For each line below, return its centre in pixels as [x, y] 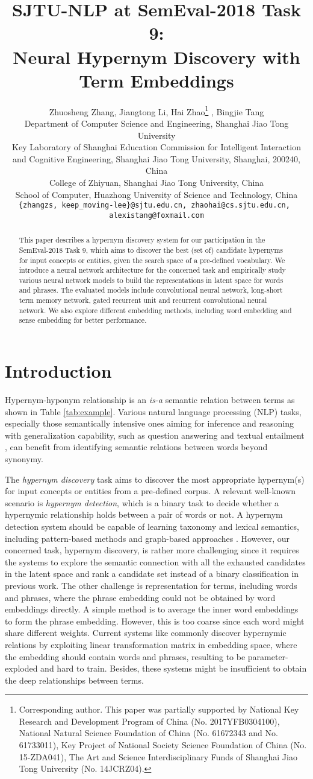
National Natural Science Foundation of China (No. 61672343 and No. [148, 733]
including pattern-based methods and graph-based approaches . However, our [147, 538]
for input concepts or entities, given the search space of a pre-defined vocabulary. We [152, 260]
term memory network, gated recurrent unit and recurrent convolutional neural [143, 300]
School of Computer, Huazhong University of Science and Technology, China [156, 194]
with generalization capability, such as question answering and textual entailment [155, 435]
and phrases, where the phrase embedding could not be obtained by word [140, 597]
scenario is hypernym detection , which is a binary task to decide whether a [142, 502]
